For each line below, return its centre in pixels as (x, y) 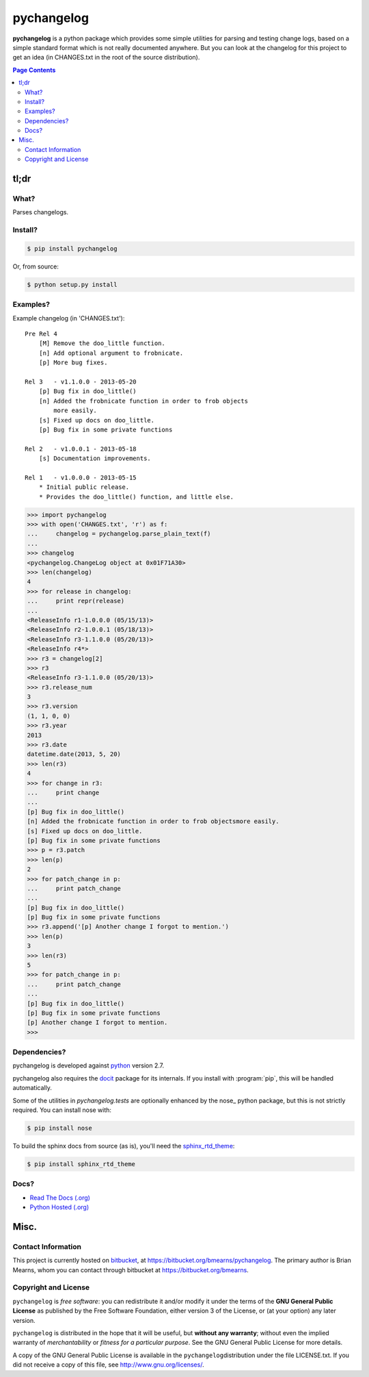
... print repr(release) (76, 601)
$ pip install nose (59, 1128)
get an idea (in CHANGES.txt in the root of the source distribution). (106, 58)
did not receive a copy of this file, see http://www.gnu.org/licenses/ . (108, 1365)
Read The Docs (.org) (60, 1198)
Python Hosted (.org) (59, 1207)
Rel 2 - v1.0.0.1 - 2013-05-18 (81, 449)
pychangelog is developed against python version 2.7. (88, 1065)
